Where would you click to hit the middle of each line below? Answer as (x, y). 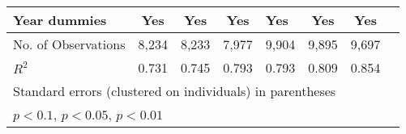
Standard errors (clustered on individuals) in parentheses (175, 91)
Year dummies (60, 20)
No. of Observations (69, 44)
